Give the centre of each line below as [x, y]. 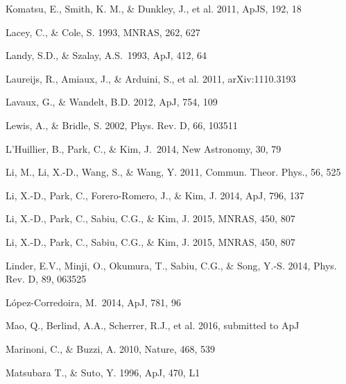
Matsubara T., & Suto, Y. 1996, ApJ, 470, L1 [103, 372]
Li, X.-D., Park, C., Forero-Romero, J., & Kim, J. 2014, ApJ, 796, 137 [155, 195]
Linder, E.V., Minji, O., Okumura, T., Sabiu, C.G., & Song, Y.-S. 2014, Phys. [171, 265]
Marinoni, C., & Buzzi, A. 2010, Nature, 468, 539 [111, 348]
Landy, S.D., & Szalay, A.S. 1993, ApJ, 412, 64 [106, 55]
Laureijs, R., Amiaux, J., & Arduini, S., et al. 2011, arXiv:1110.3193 [151, 78]
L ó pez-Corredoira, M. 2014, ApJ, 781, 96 [93, 302]
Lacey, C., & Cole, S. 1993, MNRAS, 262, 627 [103, 32]
